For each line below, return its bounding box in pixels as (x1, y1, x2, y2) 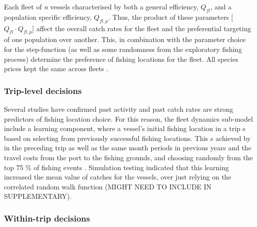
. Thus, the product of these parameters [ (108, 11, 233, 22)
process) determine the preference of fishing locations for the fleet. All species (4, 53, 238, 64)
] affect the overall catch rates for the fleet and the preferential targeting (32, 23, 251, 33)
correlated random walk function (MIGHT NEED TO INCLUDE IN (4, 181, 212, 191)
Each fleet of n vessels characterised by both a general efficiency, (4, 1, 199, 11)
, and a (210, 1, 232, 11)
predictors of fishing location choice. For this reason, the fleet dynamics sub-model (4, 113, 253, 124)
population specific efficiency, (4, 11, 92, 22)
